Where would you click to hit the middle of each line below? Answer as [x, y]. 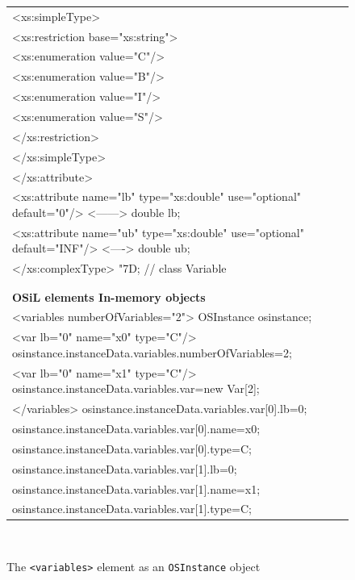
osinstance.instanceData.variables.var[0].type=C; [132, 448]
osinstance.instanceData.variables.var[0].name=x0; [136, 428]
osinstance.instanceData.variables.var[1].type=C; [132, 509]
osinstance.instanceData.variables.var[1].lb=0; [125, 468]
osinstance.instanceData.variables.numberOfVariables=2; [152, 352]
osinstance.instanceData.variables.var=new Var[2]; [136, 388]
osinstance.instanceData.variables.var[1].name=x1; [136, 488]
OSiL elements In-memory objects [109, 296]
